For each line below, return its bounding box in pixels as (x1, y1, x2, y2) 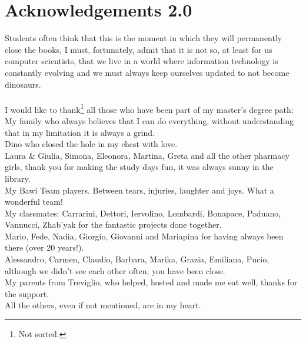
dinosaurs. (5, 78, 41, 90)
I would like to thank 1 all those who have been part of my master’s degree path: (5, 101, 294, 115)
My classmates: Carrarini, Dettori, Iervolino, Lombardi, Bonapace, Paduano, (5, 207, 281, 219)
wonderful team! (5, 195, 63, 208)
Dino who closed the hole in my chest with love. (5, 138, 178, 150)
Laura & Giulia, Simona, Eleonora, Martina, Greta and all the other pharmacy (5, 149, 290, 161)
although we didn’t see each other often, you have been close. (5, 264, 225, 277)
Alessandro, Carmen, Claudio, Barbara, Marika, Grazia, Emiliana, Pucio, (5, 253, 270, 265)
